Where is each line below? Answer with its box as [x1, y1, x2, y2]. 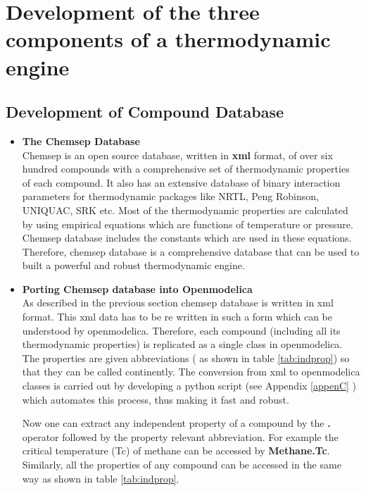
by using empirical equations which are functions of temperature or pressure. [22, 216, 353, 231]
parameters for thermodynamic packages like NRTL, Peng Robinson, [22, 189, 319, 204]
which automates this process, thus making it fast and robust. [22, 392, 289, 406]
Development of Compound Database [6, 101, 284, 123]
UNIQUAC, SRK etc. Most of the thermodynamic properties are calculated [22, 202, 348, 217]
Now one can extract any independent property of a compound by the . [22, 416, 331, 430]
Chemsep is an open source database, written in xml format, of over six [22, 147, 333, 162]
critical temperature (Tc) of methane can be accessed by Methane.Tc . [22, 443, 330, 458]
